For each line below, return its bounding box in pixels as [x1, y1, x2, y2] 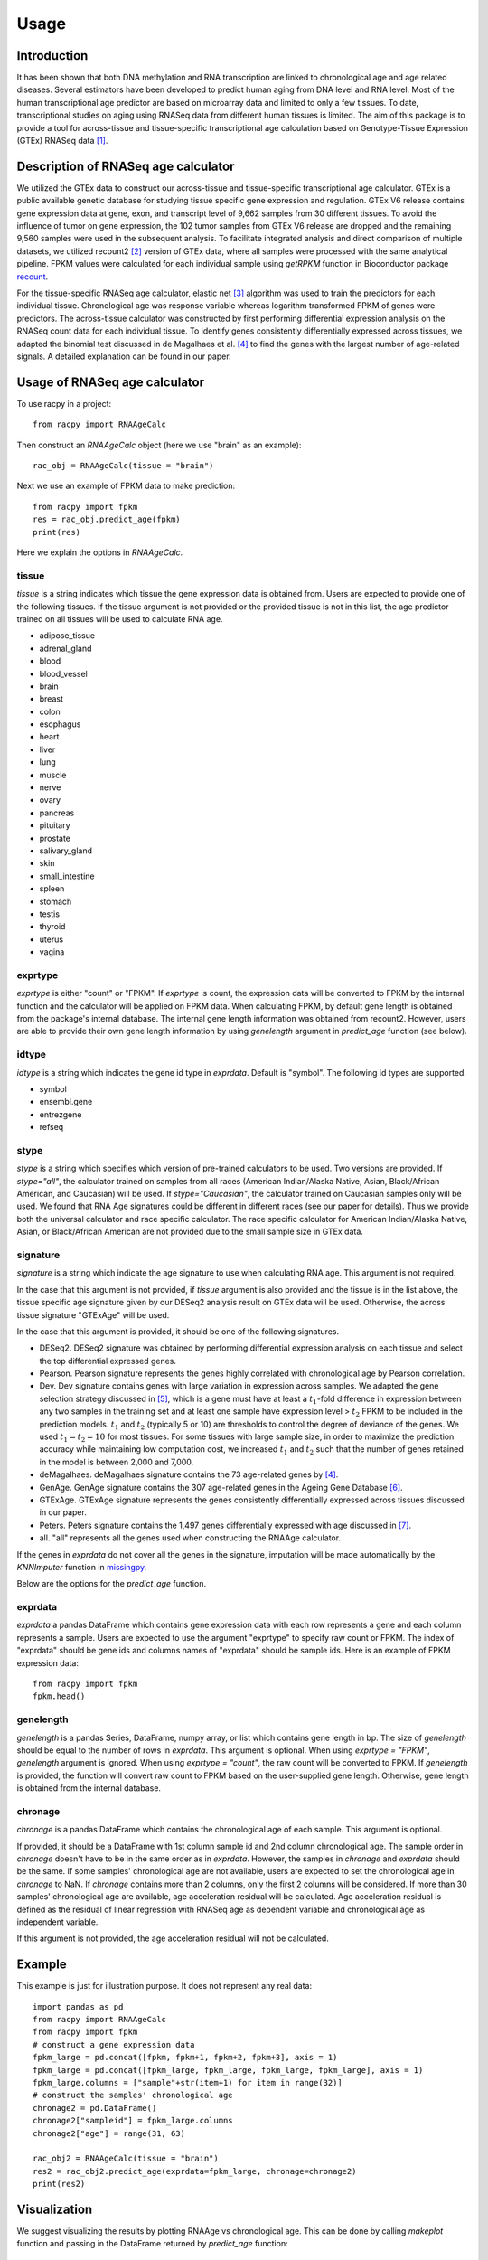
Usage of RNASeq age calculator [16, 374, 205, 390]
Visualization [16, 2201, 93, 2217]
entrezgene [39, 1108, 82, 1120]
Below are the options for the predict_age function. [16, 1578, 207, 1589]
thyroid [39, 921, 66, 932]
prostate [39, 833, 71, 843]
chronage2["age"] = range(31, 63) [33, 2128, 185, 2138]
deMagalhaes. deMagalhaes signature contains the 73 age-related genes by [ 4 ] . [39, 1469, 339, 1480]
